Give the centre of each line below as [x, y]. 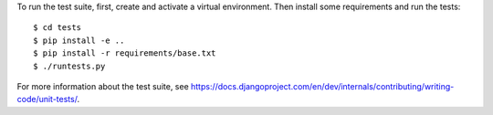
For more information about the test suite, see [103, 86]
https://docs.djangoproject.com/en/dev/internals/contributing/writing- [322, 86]
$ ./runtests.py [69, 66]
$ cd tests [58, 28]
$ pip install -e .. [79, 40]
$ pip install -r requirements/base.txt [125, 53]
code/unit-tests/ [47, 99]
